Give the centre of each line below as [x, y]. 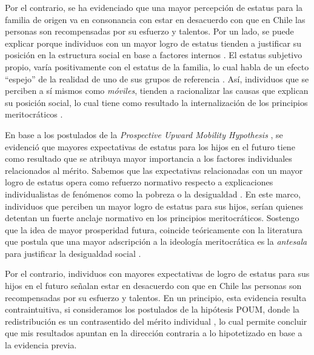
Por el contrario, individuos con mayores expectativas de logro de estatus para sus [157, 274]
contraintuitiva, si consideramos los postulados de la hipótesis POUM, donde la [152, 309]
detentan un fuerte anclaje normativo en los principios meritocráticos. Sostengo [152, 218]
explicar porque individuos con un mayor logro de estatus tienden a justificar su [153, 43]
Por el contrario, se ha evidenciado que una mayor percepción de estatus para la [154, 7]
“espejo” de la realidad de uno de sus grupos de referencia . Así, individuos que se [157, 78]
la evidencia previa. [41, 345]
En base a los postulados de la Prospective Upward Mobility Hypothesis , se [144, 134]
